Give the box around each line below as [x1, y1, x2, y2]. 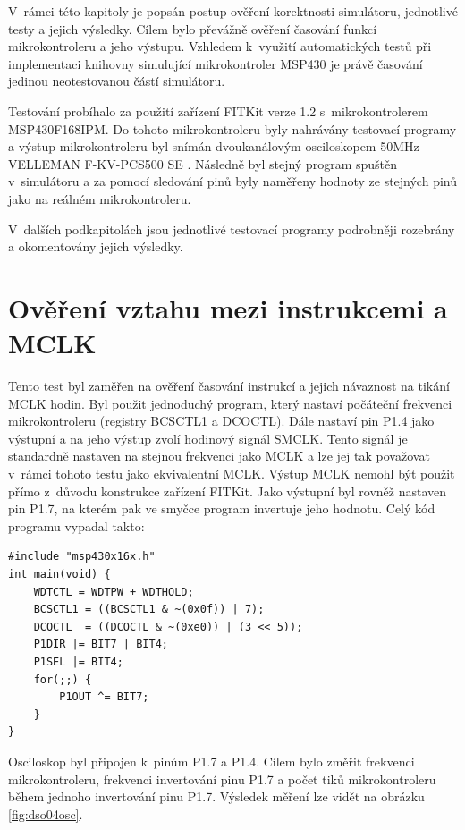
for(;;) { [33, 673, 92, 686]
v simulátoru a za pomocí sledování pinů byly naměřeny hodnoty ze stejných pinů [8, 172, 457, 191]
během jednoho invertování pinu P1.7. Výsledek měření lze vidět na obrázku [8, 787, 425, 806]
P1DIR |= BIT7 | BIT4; [33, 638, 168, 651]
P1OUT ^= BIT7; [59, 690, 149, 704]
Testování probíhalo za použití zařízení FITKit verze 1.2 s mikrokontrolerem [8, 101, 428, 120]
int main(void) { [8, 567, 111, 580]
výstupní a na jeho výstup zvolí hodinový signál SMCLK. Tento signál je [8, 428, 408, 447]
